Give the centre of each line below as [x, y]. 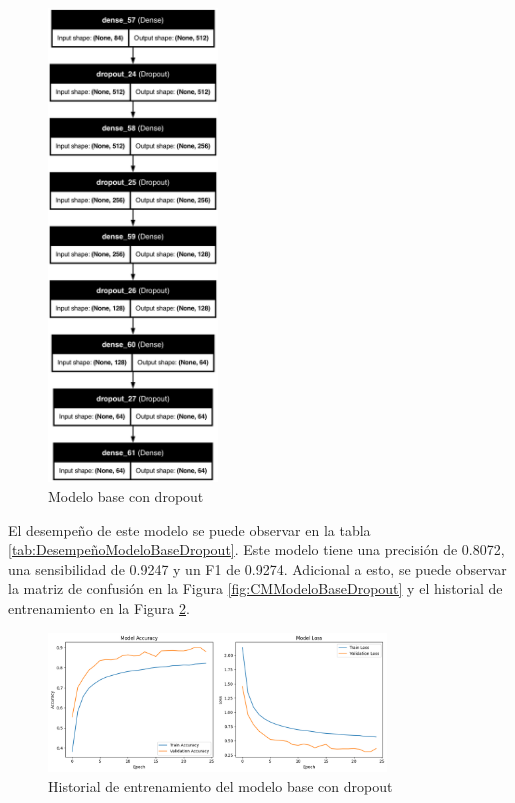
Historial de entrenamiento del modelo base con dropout [220, 786]
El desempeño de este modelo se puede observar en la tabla [189, 529]
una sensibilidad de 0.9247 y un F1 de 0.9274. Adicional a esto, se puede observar [257, 568]
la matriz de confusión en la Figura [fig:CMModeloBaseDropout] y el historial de [255, 588]
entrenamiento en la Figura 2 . [99, 608]
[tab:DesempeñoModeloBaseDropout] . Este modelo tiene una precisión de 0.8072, [256, 549]
